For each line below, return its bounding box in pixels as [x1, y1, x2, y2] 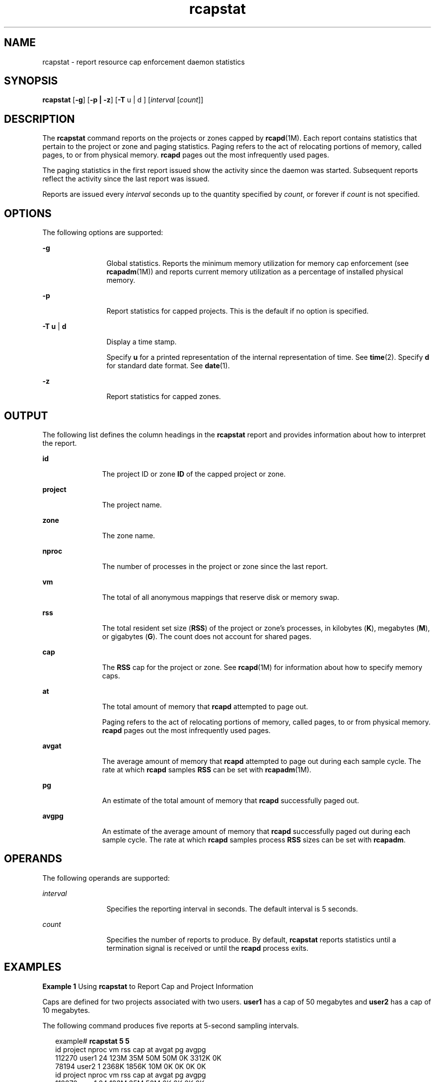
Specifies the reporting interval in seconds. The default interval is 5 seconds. [106, 904, 358, 913]
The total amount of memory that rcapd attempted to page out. [102, 702, 308, 711]
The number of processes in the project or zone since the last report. [102, 562, 328, 571]
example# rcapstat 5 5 [55, 1036, 130, 1045]
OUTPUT [4, 409, 48, 422]
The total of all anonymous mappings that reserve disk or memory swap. [102, 592, 339, 601]
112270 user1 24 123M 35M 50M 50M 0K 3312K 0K [55, 1053, 221, 1062]
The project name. [102, 500, 162, 509]
